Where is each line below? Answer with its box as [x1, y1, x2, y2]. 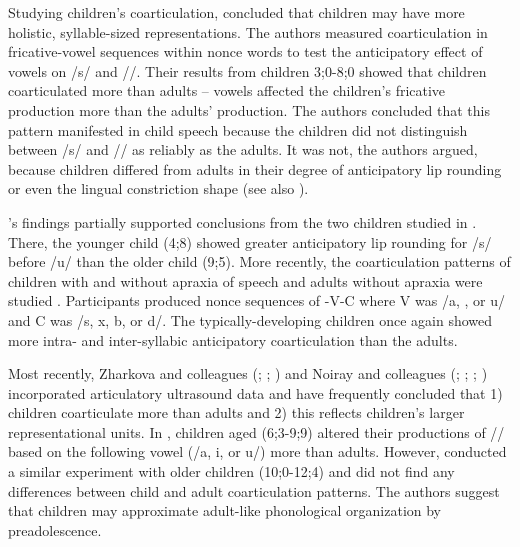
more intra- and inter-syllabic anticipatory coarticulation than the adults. [8, 329, 458, 350]
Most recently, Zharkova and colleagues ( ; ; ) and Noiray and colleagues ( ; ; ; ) [8, 363, 488, 384]
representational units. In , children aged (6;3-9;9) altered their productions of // [8, 421, 505, 442]
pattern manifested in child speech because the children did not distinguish [8, 119, 468, 140]
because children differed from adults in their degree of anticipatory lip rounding [8, 158, 502, 179]
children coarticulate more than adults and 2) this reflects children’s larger [8, 402, 465, 423]
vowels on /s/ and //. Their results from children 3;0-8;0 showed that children [8, 60, 487, 81]
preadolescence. [8, 519, 102, 540]
